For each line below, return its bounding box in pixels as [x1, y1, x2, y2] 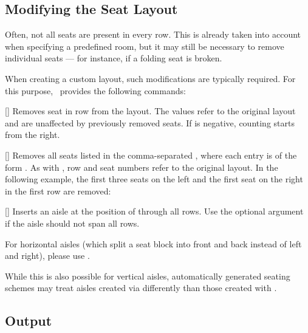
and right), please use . [5, 249, 90, 262]
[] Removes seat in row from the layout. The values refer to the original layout [5, 105, 296, 117]
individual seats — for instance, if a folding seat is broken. [5, 52, 222, 64]
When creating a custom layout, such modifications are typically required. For [5, 72, 296, 84]
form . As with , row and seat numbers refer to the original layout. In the [5, 160, 278, 173]
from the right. [5, 128, 60, 141]
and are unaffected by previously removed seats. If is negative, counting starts [5, 116, 295, 129]
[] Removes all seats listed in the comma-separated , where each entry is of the [5, 148, 297, 161]
